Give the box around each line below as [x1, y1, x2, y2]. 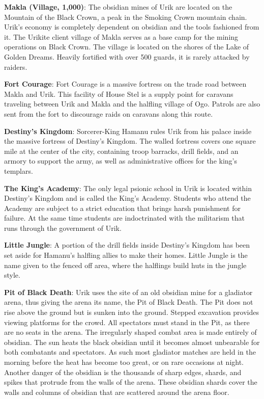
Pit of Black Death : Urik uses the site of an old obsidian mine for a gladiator [4, 286, 253, 297]
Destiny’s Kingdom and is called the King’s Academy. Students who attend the [4, 193, 251, 203]
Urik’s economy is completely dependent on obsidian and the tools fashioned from [4, 21, 259, 32]
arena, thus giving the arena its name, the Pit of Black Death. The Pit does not [4, 297, 253, 307]
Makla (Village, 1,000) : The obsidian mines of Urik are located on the [4, 2, 232, 12]
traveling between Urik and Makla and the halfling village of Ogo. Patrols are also [4, 98, 260, 109]
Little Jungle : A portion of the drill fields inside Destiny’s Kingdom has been [4, 240, 250, 250]
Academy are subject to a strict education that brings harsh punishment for [4, 202, 241, 213]
